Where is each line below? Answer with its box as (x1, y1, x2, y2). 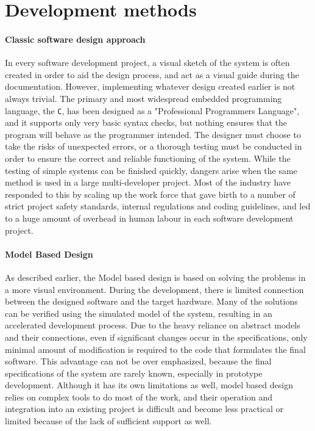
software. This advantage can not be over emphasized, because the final (5, 355, 272, 368)
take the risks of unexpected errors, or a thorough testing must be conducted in (5, 140, 302, 153)
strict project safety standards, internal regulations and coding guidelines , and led (5, 200, 311, 212)
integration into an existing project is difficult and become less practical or (5, 402, 284, 415)
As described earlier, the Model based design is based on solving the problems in (5, 270, 306, 283)
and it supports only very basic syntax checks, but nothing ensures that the (5, 116, 288, 129)
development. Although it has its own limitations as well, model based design (5, 378, 293, 391)
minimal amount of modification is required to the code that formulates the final (5, 342, 306, 355)
